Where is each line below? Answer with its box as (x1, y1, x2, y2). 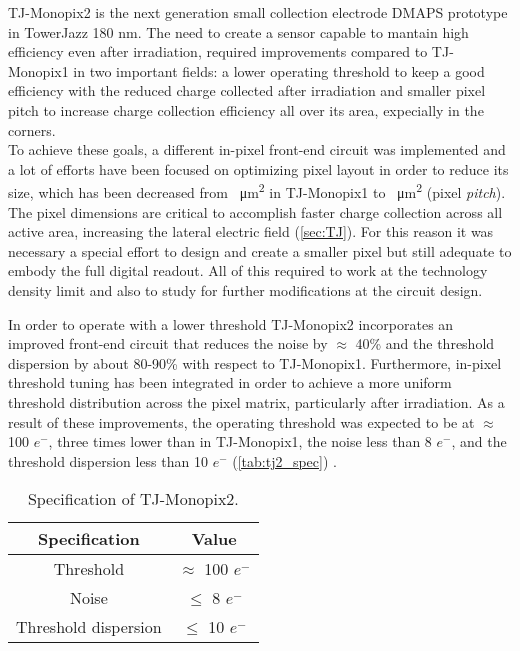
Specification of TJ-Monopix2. (27, 487, 239, 511)
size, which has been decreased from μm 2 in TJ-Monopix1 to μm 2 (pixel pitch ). (8, 179, 506, 202)
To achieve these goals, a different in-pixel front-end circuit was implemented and (8, 139, 506, 160)
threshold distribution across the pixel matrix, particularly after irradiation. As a (8, 391, 505, 412)
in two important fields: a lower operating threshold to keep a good (73, 60, 485, 81)
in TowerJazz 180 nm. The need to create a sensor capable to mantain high (8, 21, 469, 42)
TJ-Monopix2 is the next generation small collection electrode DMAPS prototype (8, 2, 508, 22)
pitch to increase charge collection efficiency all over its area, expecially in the (8, 99, 484, 120)
